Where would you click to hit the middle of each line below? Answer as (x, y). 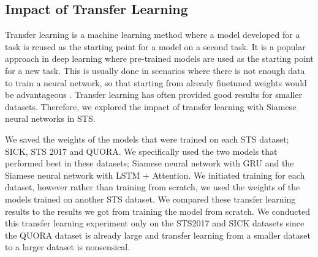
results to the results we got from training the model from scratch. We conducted (157, 211)
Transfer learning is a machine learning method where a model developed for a (153, 35)
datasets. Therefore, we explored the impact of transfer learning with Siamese (151, 106)
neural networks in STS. (50, 118)
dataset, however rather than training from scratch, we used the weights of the (153, 187)
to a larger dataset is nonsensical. (68, 247)
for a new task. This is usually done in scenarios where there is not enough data (155, 70)
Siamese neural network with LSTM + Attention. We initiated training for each (155, 175)
